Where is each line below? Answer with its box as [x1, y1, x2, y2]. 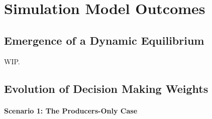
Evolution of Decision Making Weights [4, 80, 208, 96]
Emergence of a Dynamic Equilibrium [4, 32, 204, 48]
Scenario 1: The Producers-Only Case [4, 105, 138, 115]
